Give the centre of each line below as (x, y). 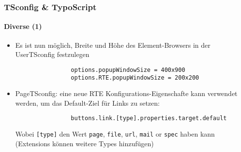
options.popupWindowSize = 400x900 (128, 70)
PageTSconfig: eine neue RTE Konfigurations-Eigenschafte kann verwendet (126, 93)
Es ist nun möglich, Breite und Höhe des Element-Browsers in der (113, 45)
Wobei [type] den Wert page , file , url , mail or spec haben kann (115, 133)
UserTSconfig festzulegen (52, 54)
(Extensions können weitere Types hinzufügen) (84, 143)
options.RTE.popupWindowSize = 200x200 (135, 78)
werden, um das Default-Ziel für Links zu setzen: (87, 103)
